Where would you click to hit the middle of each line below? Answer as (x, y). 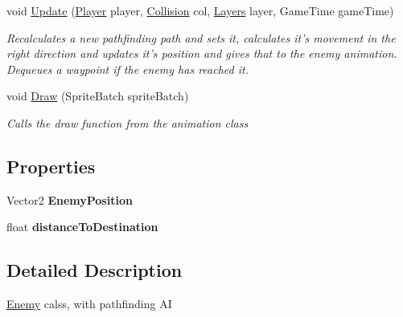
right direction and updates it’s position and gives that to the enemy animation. (202, 53)
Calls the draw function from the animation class (127, 122)
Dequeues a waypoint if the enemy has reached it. (127, 69)
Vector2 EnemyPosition (70, 199)
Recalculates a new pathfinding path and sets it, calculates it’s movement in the (201, 37)
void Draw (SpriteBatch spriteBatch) (98, 96)
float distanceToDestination (82, 227)
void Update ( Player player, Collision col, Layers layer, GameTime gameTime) (200, 10)
